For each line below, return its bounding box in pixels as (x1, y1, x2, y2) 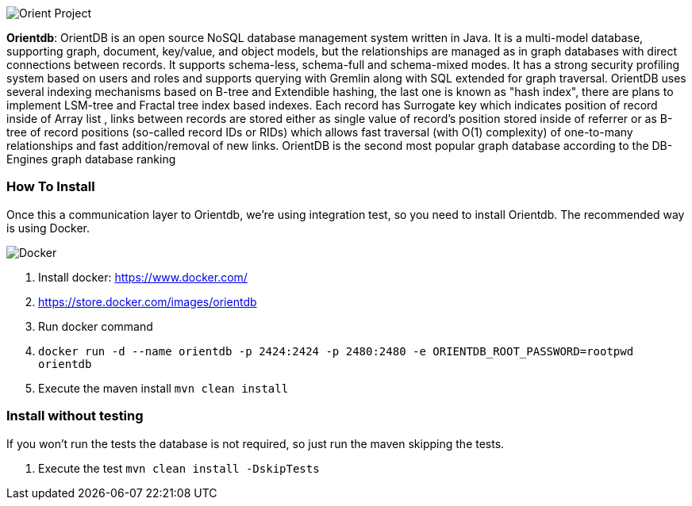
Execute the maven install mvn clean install (38, 381, 289, 395)
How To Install (6, 178, 95, 195)
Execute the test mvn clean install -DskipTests (38, 461, 320, 475)
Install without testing (6, 408, 144, 424)
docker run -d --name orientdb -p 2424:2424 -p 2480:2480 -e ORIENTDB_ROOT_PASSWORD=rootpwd (38, 344, 634, 358)
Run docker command (38, 319, 153, 333)
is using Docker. (6, 220, 90, 235)
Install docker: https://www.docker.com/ (38, 270, 248, 284)
